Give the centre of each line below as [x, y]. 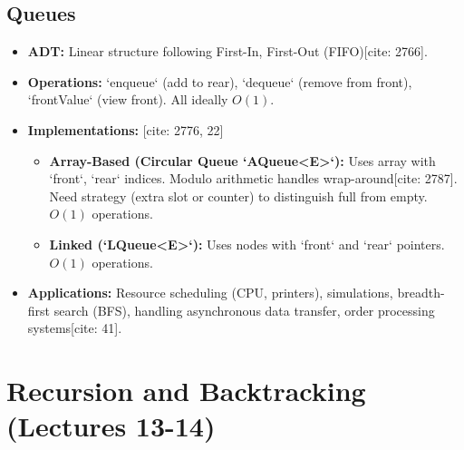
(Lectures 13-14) [111, 426]
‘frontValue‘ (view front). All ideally [128, 99]
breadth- [421, 293]
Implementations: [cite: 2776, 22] [126, 129]
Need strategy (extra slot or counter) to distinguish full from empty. [238, 196]
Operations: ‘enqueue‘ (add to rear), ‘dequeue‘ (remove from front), [220, 81]
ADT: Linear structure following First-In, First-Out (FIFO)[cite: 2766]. [227, 51]
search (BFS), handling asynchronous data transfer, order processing [244, 310]
